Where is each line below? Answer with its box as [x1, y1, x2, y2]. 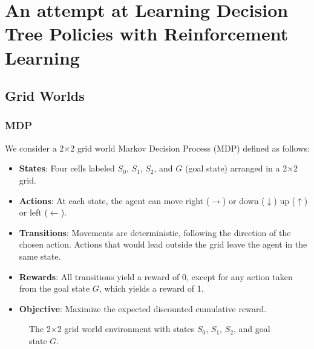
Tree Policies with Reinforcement [5, 21, 289, 46]
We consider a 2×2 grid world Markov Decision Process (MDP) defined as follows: [5, 141, 310, 154]
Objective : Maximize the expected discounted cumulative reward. [19, 302, 267, 315]
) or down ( [222, 194, 265, 207]
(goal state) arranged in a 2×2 [185, 162, 298, 174]
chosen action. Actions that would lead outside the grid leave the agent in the [19, 238, 307, 251]
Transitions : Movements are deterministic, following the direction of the [19, 226, 291, 239]
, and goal [233, 322, 270, 335]
